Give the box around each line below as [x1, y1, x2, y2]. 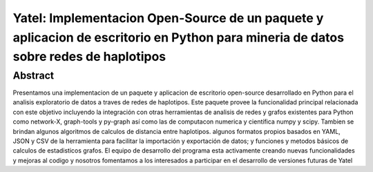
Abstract [12, 69, 55, 82]
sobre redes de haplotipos [12, 49, 166, 65]
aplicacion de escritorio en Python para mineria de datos [12, 30, 345, 45]
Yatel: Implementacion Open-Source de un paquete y [12, 10, 324, 26]
